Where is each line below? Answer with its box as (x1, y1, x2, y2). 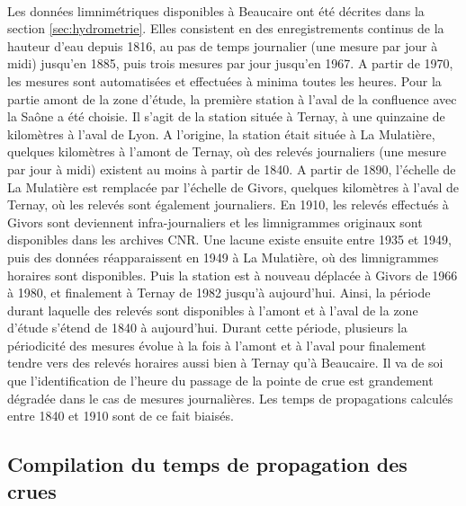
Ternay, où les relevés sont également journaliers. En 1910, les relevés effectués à (7, 195, 449, 214)
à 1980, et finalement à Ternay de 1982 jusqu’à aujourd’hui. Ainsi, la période (7, 283, 431, 302)
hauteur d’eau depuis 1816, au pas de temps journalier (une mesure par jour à (7, 36, 438, 55)
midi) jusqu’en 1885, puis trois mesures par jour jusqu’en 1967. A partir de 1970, (7, 54, 453, 73)
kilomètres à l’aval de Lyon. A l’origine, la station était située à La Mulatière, (7, 124, 435, 143)
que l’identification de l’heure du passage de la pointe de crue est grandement (7, 371, 434, 390)
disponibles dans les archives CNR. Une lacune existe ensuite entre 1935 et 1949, (7, 230, 452, 249)
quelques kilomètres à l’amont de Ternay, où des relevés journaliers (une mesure (7, 142, 446, 161)
